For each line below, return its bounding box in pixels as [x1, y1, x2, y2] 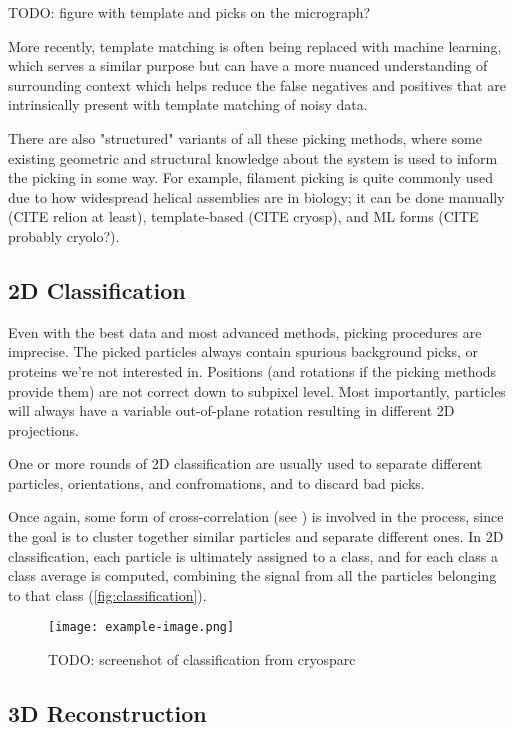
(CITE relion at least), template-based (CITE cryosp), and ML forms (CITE [8, 206, 479, 227]
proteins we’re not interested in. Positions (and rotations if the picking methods [8, 360, 497, 381]
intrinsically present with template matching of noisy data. [8, 94, 368, 115]
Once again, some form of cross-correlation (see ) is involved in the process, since [8, 506, 504, 527]
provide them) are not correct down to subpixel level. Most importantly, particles [8, 380, 506, 401]
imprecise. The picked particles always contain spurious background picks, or [8, 341, 479, 362]
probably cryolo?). [8, 225, 120, 246]
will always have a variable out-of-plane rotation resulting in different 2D [8, 400, 455, 421]
